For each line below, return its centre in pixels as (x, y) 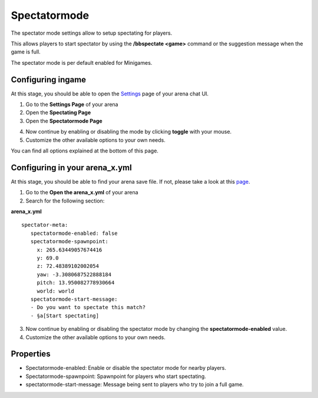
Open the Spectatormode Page (64, 121)
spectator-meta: (45, 225)
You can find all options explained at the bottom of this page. (85, 151)
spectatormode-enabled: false (74, 233)
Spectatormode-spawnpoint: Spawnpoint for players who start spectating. (116, 376)
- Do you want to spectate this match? (88, 307)
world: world (56, 291)
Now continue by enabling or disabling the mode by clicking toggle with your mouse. (129, 132)
